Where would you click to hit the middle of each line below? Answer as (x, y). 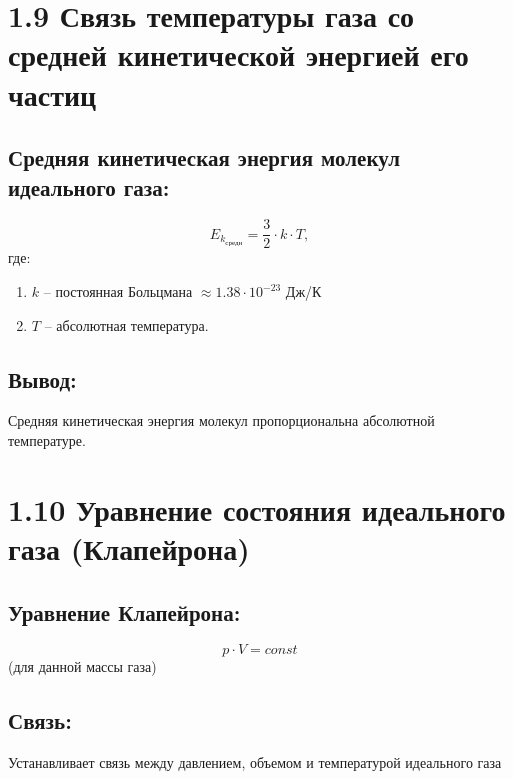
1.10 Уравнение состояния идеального (257, 508)
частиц (52, 93)
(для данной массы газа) (82, 666)
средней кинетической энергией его (238, 54)
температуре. (47, 439)
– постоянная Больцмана (118, 291)
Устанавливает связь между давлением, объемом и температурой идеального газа (255, 762)
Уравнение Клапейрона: (124, 611)
